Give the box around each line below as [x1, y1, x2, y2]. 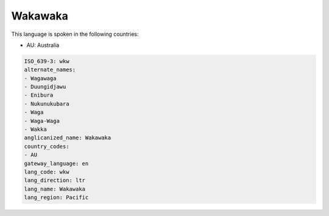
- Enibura [24, 92, 54, 99]
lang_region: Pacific [24, 194, 89, 201]
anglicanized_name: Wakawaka [24, 134, 111, 141]
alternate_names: [24, 66, 76, 73]
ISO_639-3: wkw [24, 58, 69, 64]
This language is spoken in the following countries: [11, 30, 139, 38]
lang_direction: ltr [24, 177, 85, 184]
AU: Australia [26, 41, 60, 49]
